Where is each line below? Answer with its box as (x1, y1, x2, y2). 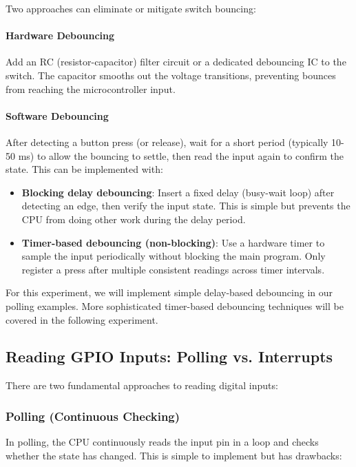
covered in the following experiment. (6, 312, 158, 326)
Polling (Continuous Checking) (6, 407, 180, 424)
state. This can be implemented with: (6, 162, 163, 176)
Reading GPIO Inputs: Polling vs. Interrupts (6, 346, 333, 367)
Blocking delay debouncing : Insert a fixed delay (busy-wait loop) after (21, 185, 335, 199)
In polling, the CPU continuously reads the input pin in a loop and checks (6, 435, 319, 449)
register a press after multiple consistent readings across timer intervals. (21, 262, 325, 276)
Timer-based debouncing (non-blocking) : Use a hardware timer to (21, 235, 325, 249)
